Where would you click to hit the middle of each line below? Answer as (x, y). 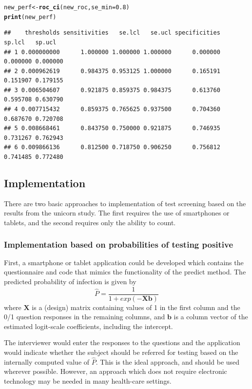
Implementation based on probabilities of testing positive (119, 244)
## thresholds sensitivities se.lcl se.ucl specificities (112, 33)
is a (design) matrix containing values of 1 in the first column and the (136, 307)
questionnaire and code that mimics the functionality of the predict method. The (125, 272)
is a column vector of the (211, 317)
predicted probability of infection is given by (70, 282)
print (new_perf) (30, 17)
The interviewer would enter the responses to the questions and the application (122, 342)
